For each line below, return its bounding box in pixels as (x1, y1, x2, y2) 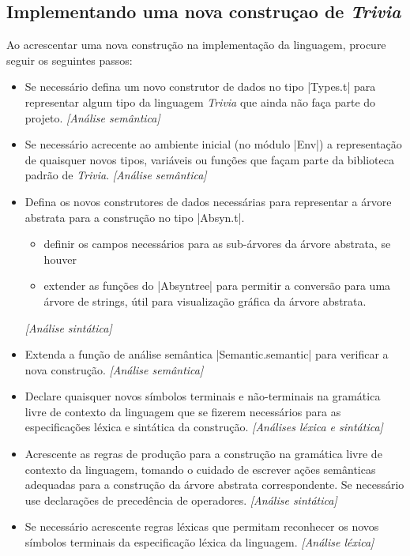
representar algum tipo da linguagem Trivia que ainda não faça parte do (24, 93, 376, 110)
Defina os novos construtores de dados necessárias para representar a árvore (24, 193, 392, 209)
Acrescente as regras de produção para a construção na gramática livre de (24, 445, 382, 462)
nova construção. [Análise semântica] (24, 361, 204, 378)
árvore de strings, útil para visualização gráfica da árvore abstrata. (43, 292, 367, 309)
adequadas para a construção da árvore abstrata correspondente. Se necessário (24, 476, 404, 493)
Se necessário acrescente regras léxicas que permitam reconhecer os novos (24, 518, 379, 535)
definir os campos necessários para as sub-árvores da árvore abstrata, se (43, 235, 391, 252)
